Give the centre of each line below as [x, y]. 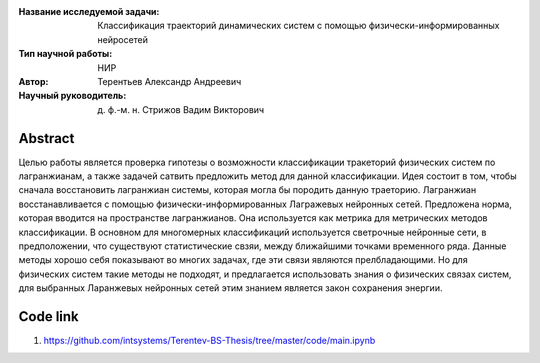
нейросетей [123, 39]
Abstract [46, 138]
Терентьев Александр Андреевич [169, 81]
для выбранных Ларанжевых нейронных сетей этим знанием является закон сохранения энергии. [230, 288]
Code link [48, 316]
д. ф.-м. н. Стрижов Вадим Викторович [181, 109]
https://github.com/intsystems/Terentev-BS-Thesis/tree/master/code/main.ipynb [209, 341]
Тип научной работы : [65, 54]
